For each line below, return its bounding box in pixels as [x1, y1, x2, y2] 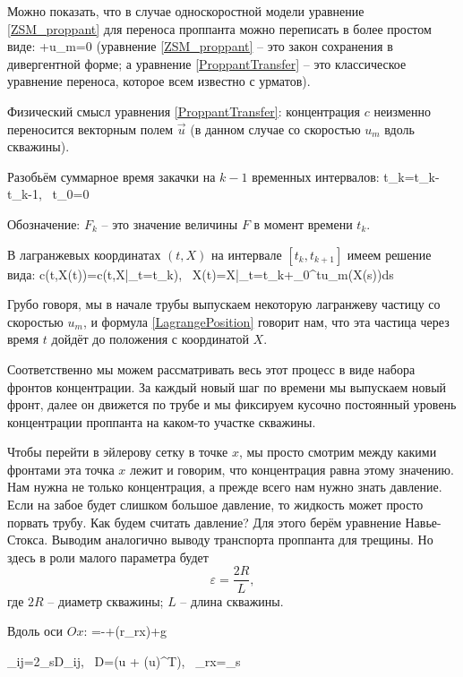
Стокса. [7, 530, 48, 549]
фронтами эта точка [7, 459, 115, 478]
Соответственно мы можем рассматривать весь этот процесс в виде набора [7, 359, 416, 378]
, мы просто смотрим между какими [238, 442, 437, 461]
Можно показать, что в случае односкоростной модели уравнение [7, 2, 364, 20]
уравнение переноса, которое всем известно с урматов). [7, 72, 311, 90]
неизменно [373, 101, 431, 120]
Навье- [405, 512, 442, 531]
